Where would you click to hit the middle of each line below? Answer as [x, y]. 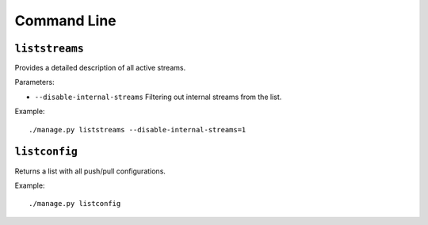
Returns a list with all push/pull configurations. [90, 171]
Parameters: [34, 82]
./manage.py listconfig [75, 204]
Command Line [65, 21]
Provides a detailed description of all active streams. [100, 68]
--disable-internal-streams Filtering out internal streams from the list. [158, 97]
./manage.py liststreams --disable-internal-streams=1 [138, 130]
